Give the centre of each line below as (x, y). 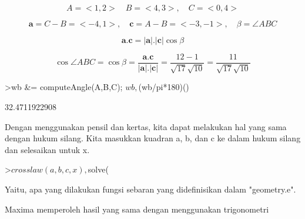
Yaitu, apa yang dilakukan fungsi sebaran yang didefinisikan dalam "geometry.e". (150, 189)
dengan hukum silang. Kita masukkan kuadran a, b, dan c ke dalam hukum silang (153, 138)
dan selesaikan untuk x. (47, 149)
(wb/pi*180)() (164, 87)
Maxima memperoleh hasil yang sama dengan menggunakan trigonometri (137, 209)
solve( (98, 169)
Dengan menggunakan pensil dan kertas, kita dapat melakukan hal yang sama (146, 126)
